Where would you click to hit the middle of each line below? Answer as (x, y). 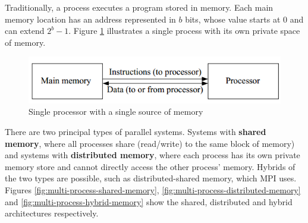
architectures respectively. (52, 213)
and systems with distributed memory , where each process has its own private (153, 155)
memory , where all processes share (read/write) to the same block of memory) (150, 143)
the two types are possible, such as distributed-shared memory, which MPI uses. (151, 178)
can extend (25, 31)
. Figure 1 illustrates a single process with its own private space (184, 31)
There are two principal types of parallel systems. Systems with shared (136, 131)
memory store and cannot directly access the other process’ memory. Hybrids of (150, 166)
